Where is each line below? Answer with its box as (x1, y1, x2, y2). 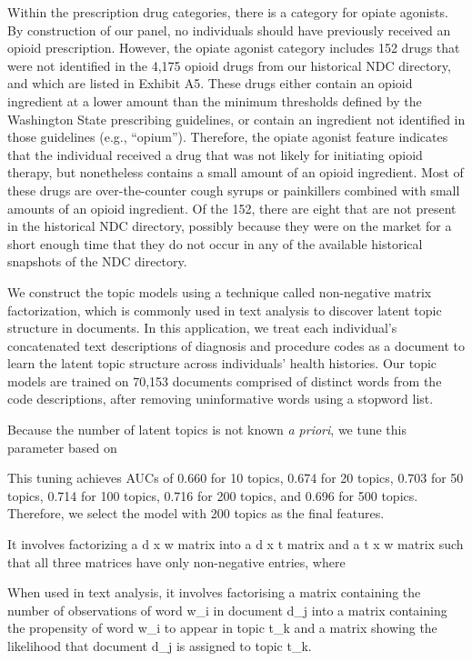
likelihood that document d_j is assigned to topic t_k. (7, 636, 312, 655)
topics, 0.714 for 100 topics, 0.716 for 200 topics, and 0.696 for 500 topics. (7, 486, 418, 505)
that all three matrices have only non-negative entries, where (7, 552, 346, 571)
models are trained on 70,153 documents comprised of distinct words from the (7, 371, 442, 390)
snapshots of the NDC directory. (7, 252, 187, 271)
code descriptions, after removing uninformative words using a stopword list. (7, 389, 434, 408)
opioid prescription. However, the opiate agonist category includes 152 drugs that (7, 38, 460, 57)
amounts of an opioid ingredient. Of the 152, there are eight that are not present (7, 198, 457, 217)
